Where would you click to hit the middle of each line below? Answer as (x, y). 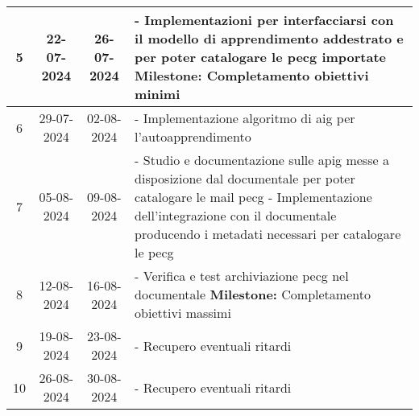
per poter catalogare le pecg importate (261, 57)
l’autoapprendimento (193, 136)
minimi (158, 94)
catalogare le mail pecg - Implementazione (253, 197)
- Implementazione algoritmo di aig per (245, 118)
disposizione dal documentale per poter (245, 178)
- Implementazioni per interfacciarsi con (264, 20)
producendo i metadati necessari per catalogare (268, 234)
